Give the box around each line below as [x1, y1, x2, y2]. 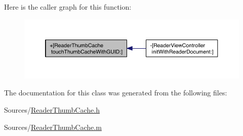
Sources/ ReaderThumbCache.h [4, 105, 100, 115]
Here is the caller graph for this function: [4, 2, 132, 12]
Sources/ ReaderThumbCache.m [4, 121, 102, 132]
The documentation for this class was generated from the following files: [4, 87, 227, 98]
